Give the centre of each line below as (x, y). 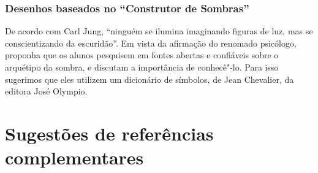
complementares (74, 157)
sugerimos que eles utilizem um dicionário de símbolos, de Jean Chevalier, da (150, 79)
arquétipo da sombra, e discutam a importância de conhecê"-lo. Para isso (142, 67)
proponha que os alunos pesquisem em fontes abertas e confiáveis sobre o (142, 55)
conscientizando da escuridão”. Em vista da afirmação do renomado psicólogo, (151, 43)
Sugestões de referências (109, 133)
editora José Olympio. (46, 91)
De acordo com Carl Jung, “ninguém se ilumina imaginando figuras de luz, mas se (159, 31)
